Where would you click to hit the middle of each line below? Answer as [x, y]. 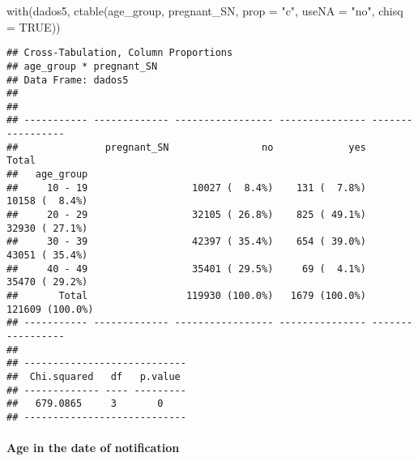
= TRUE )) [34, 26]
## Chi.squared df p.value [94, 376]
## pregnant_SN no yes [186, 147]
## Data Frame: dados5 [68, 80]
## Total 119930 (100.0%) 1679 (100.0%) [186, 296]
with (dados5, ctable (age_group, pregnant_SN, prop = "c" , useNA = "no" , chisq [205, 11]
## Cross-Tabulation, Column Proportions [120, 53]
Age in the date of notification [93, 448]
